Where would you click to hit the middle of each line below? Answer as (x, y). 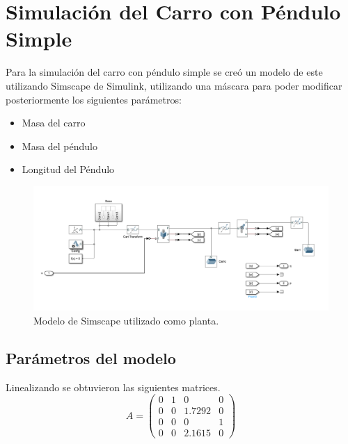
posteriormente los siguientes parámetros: (94, 99)
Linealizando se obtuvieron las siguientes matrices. (113, 387)
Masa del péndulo (60, 146)
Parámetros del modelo (91, 357)
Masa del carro (54, 123)
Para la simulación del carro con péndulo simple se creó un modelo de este (164, 72)
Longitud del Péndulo (68, 169)
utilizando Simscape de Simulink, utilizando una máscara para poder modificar (174, 85)
